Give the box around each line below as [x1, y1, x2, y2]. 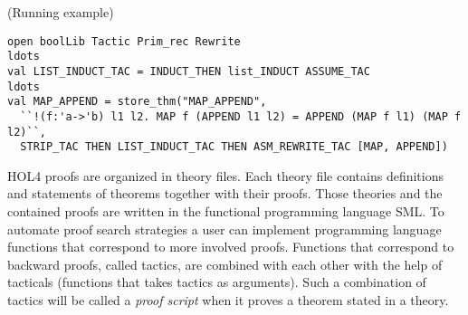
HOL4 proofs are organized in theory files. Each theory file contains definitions [7, 166, 444, 185]
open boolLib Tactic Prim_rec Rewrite [7, 34, 241, 48]
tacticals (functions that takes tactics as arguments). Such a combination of [7, 272, 426, 291]
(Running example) [7, 3, 114, 21]
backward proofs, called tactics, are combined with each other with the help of [7, 254, 443, 273]
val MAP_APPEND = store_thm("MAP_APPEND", [7, 95, 267, 109]
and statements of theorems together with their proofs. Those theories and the [7, 184, 443, 203]
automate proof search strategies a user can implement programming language [7, 219, 442, 238]
